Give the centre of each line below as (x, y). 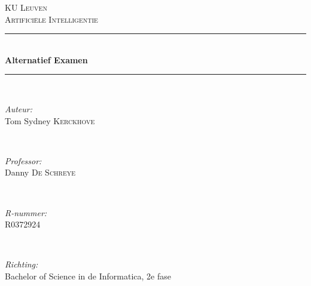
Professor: (23, 160)
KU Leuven (26, 7)
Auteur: (19, 108)
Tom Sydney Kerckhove (50, 120)
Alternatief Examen (46, 59)
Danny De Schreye (40, 172)
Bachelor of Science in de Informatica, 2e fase (88, 276)
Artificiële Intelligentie (51, 19)
